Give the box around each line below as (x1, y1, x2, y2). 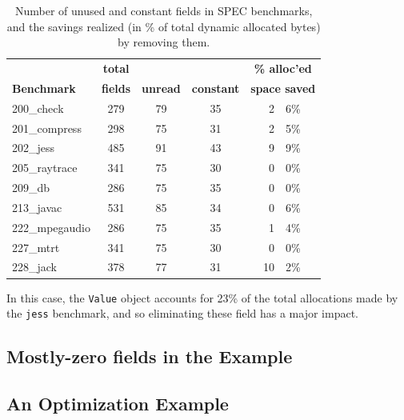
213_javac (12, 198, 62, 215)
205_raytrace (12, 159, 78, 176)
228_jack (12, 258, 57, 275)
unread (142, 79, 181, 96)
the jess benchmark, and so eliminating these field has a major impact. (6, 305, 359, 322)
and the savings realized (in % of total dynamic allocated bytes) (6, 18, 321, 34)
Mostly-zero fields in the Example (6, 344, 293, 369)
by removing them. (118, 34, 210, 50)
